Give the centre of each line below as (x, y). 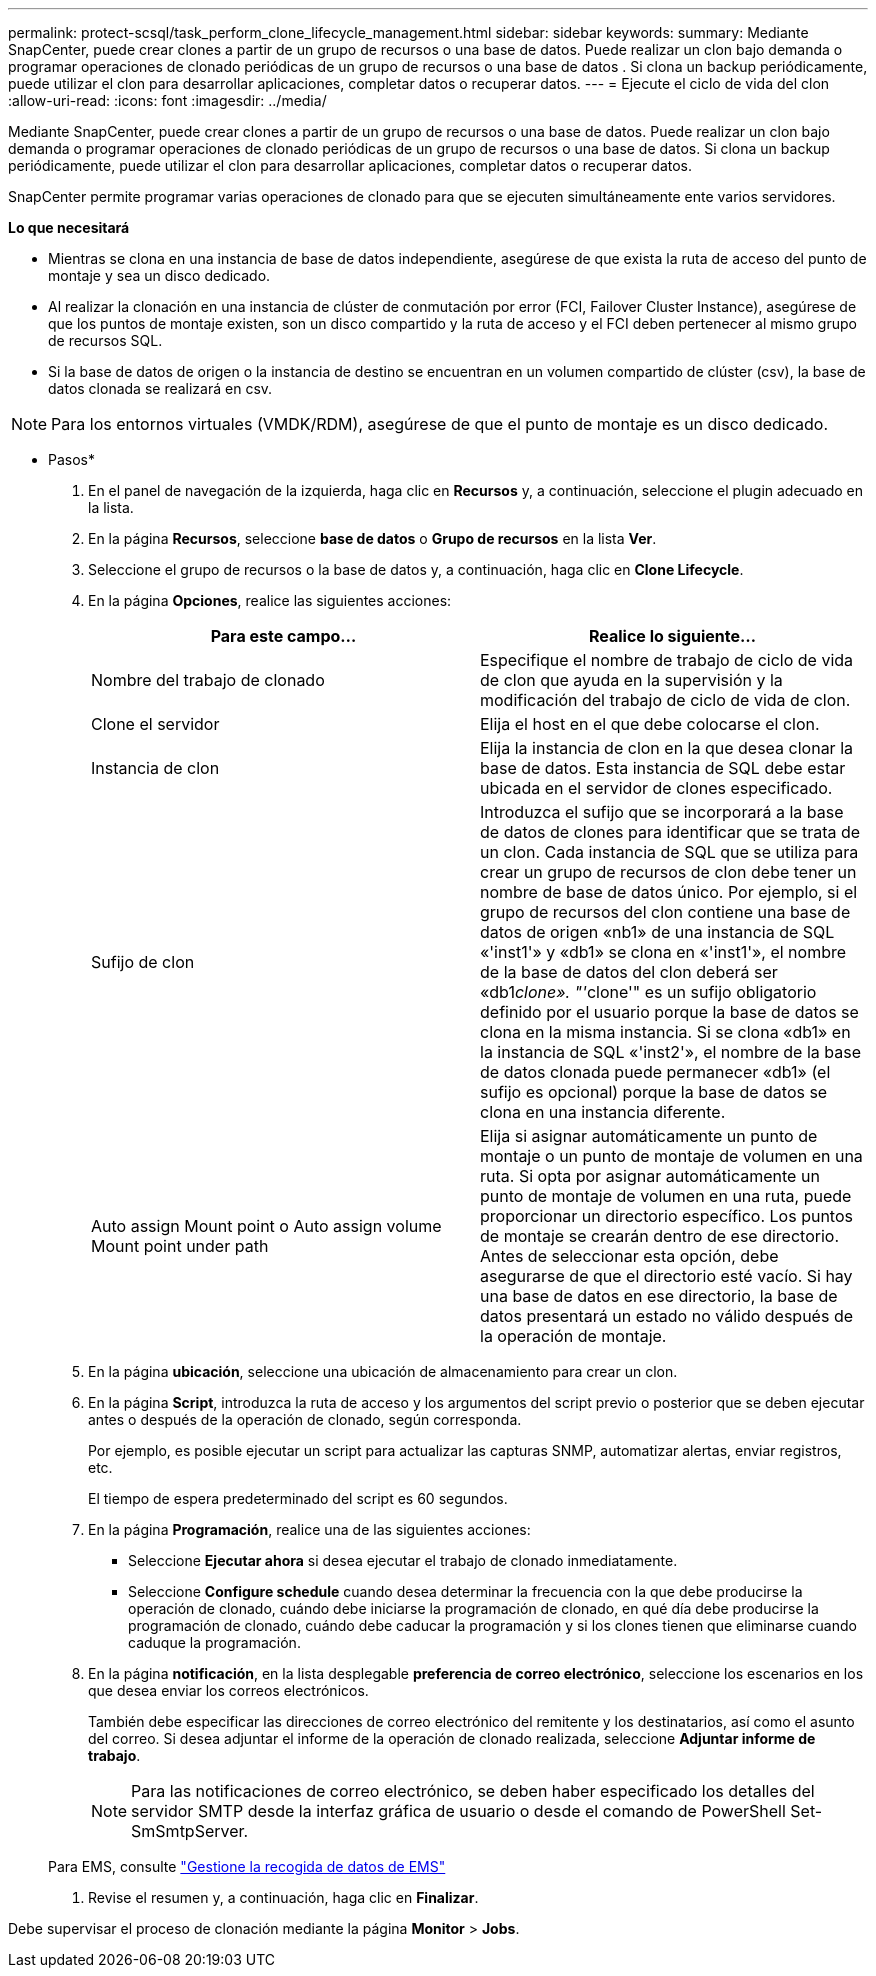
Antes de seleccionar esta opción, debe (629, 1256)
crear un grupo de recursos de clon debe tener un (668, 872)
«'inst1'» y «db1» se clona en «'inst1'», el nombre (663, 952)
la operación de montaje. (573, 1336)
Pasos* (71, 459)
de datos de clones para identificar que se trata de (670, 832)
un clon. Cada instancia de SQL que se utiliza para (669, 852)
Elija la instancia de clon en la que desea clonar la (666, 748)
